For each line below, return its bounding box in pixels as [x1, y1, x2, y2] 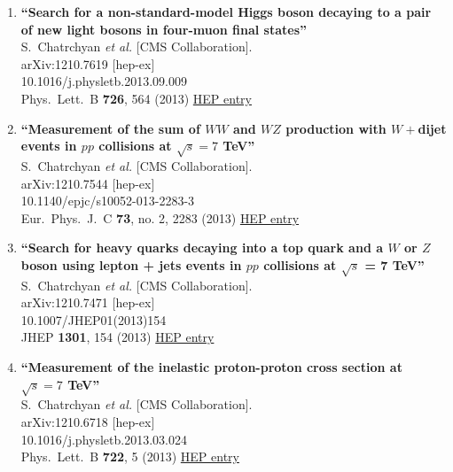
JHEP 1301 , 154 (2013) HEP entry [20, 328, 215, 346]
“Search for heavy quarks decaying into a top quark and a [20, 238, 384, 257]
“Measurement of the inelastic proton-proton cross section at [20, 358, 402, 376]
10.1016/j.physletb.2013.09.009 [20, 72, 187, 90]
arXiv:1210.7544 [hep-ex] [20, 174, 155, 192]
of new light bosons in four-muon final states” [20, 19, 307, 38]
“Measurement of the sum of [20, 119, 200, 137]
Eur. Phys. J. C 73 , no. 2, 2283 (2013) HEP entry [20, 208, 300, 227]
